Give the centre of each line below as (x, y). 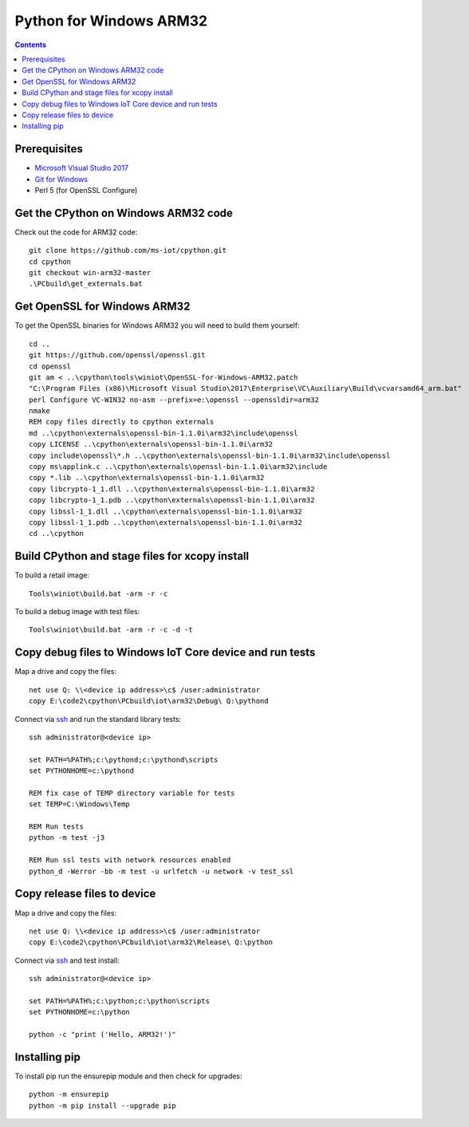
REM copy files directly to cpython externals (122, 422)
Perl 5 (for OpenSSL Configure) (86, 190)
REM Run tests (56, 827)
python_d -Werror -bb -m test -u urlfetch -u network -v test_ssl (162, 871)
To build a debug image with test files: (77, 612)
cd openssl (50, 366)
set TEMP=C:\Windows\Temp (80, 804)
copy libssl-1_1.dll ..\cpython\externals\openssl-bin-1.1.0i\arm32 (166, 511)
